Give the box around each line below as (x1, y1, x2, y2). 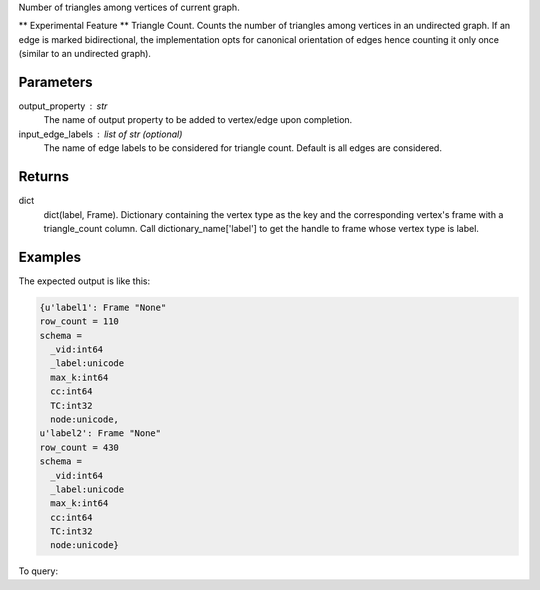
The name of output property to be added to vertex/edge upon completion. (43, 114, 353, 126)
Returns (18, 168, 70, 185)
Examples (18, 248, 82, 265)
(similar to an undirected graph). (18, 48, 152, 60)
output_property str (18, 100, 108, 112)
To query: (18, 565, 59, 577)
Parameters (18, 73, 93, 90)
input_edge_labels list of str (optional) (18, 128, 183, 140)
